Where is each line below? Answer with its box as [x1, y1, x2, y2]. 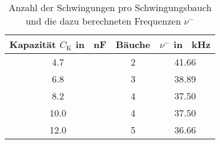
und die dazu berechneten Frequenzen [25, 14, 181, 28]
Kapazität [9, 37, 56, 51]
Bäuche [115, 37, 151, 51]
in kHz [174, 37, 211, 51]
